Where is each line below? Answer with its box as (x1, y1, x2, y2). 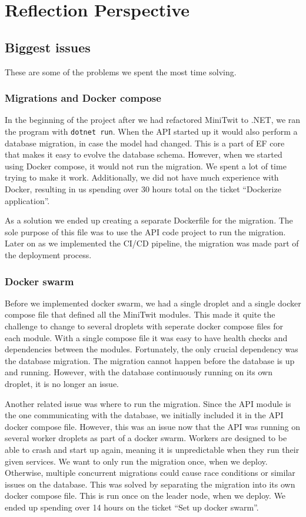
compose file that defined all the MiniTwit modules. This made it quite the (5, 308, 275, 321)
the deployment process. (5, 248, 92, 261)
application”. (5, 194, 50, 206)
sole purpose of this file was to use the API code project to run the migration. (5, 225, 286, 238)
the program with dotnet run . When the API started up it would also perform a (5, 125, 298, 137)
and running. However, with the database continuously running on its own (5, 366, 273, 378)
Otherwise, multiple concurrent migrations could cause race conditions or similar (5, 466, 295, 479)
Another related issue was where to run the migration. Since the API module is (5, 397, 291, 409)
